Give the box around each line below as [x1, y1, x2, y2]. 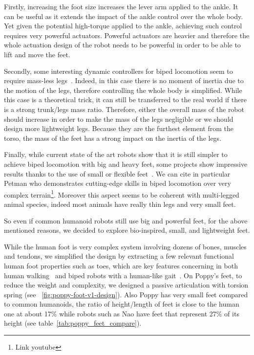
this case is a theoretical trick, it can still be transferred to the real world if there [4, 94, 247, 105]
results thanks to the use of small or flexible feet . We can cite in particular [4, 168, 231, 178]
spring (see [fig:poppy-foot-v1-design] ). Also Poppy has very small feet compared [4, 289, 248, 299]
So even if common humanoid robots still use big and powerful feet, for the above [4, 215, 248, 225]
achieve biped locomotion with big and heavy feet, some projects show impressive [4, 158, 248, 169]
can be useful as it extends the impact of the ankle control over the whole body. [4, 11, 243, 21]
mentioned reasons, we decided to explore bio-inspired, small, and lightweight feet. [4, 225, 250, 235]
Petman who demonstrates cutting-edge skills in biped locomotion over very [4, 178, 231, 188]
